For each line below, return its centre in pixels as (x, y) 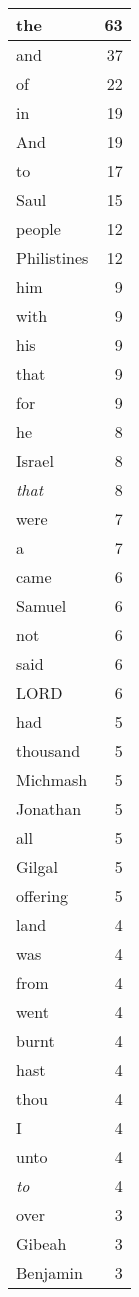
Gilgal (37, 866)
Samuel (41, 605)
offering (42, 895)
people (38, 228)
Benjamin (49, 1272)
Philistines (52, 257)
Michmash (52, 779)
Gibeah (41, 1243)
